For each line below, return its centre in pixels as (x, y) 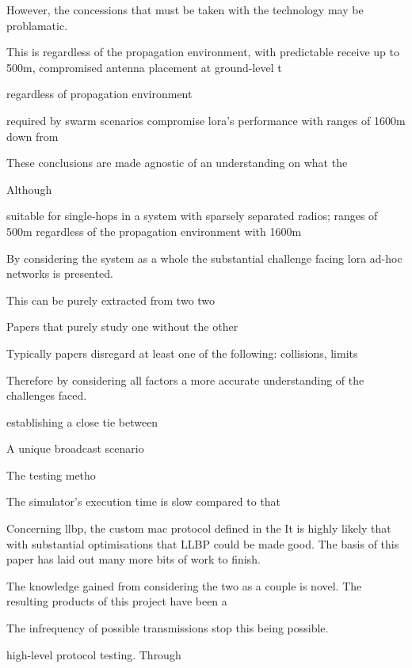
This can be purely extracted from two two (111, 300)
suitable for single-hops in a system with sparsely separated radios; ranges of (192, 216)
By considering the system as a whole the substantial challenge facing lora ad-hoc (204, 258)
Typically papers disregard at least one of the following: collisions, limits (182, 353)
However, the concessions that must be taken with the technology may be (185, 9)
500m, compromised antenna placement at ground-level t (144, 67)
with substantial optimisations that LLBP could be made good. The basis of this (203, 543)
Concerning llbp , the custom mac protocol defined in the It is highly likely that (199, 528)
